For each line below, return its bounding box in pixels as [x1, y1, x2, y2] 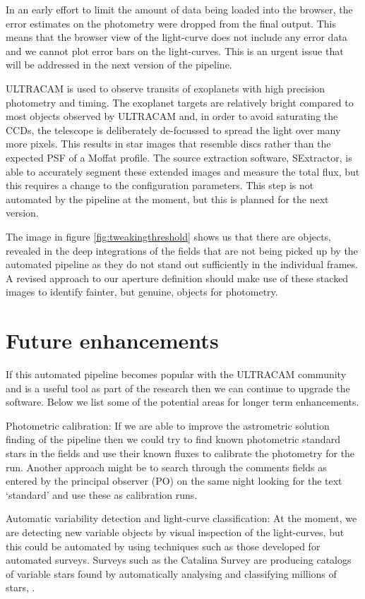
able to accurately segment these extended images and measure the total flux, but [6, 164, 360, 179]
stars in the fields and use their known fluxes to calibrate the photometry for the [6, 445, 355, 460]
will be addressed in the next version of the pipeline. [6, 57, 232, 72]
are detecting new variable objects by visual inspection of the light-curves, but [6, 524, 345, 539]
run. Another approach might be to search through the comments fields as [6, 459, 327, 474]
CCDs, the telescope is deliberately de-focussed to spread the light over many [6, 122, 341, 137]
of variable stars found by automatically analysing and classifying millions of [6, 566, 337, 581]
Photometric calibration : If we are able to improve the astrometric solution [6, 418, 330, 432]
